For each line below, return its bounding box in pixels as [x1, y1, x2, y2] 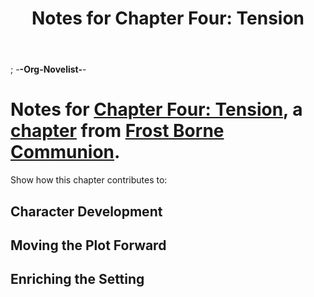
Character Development [10, 203, 163, 220]
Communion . [10, 141, 121, 164]
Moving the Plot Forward [10, 237, 167, 254]
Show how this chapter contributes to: [10, 174, 168, 186]
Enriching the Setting [10, 271, 145, 288]
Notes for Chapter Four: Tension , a [10, 98, 303, 121]
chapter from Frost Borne [10, 120, 225, 142]
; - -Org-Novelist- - [10, 63, 87, 76]
